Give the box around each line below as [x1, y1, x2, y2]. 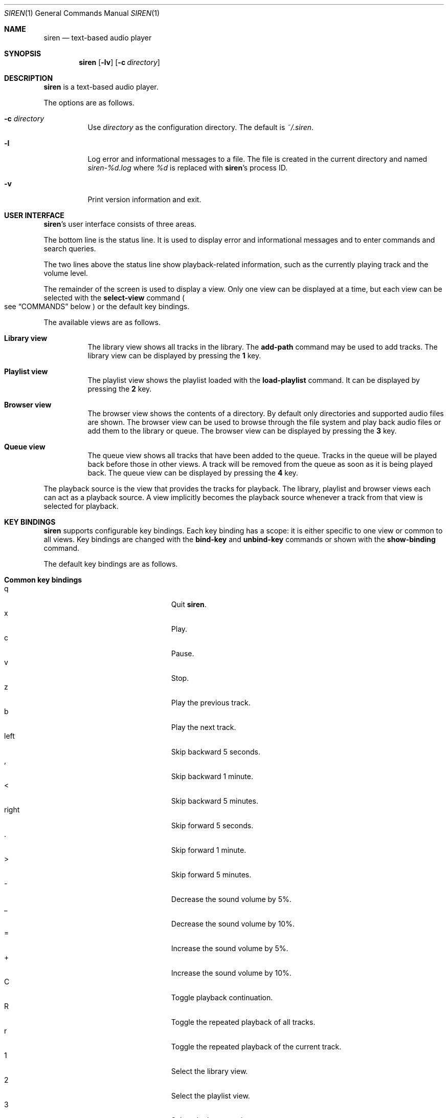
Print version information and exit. [87, 195, 201, 204]
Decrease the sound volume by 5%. [171, 895, 292, 904]
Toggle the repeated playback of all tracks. [171, 1018, 316, 1026]
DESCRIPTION [4, 74, 53, 82]
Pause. [171, 649, 194, 658]
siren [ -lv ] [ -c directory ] [79, 58, 160, 67]
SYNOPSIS [4, 49, 41, 58]
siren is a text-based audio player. [43, 82, 159, 91]
